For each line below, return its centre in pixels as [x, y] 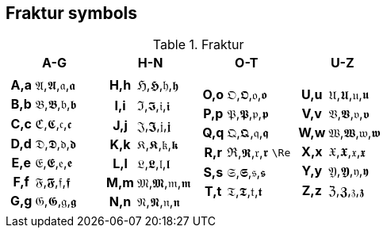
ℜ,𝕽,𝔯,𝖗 [247, 153]
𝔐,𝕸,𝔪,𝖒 [164, 183]
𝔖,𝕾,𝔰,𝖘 [247, 173]
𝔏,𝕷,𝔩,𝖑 [153, 164]
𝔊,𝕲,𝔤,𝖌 [56, 201]
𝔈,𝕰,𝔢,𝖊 [54, 163]
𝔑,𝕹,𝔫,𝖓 [158, 202]
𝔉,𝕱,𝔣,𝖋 [53, 182]
